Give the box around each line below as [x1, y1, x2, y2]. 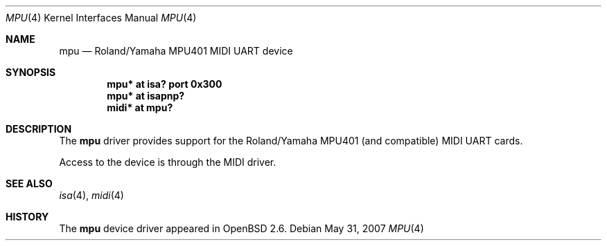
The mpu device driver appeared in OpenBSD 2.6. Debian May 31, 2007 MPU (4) [59, 223, 424, 234]
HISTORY [6, 211, 49, 223]
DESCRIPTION [6, 123, 72, 135]
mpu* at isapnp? [107, 90, 185, 102]
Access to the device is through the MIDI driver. [59, 156, 276, 168]
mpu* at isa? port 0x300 [107, 78, 222, 90]
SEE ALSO [6, 178, 53, 189]
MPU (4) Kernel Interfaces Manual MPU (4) [6, 12, 197, 23]
